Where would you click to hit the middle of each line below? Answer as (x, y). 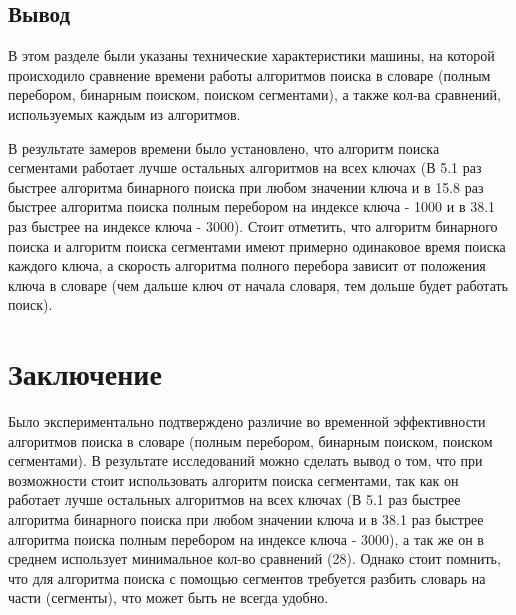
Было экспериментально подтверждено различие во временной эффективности (247, 421)
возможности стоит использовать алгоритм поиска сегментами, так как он (233, 479)
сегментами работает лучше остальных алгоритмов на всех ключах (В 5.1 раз (245, 167)
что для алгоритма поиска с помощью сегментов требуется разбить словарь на (247, 577)
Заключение (85, 373)
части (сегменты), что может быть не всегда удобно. (168, 597)
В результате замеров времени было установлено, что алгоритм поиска (224, 147)
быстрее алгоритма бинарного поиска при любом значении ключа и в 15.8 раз (246, 186)
